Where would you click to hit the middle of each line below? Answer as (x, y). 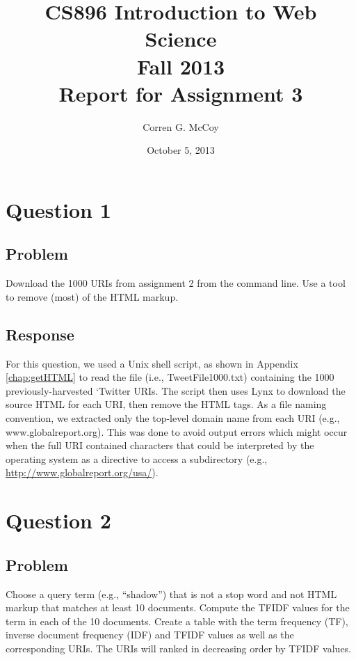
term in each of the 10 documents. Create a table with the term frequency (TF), (177, 621)
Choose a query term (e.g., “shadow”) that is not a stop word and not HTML (171, 594)
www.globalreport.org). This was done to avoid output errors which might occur (177, 431)
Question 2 (58, 520)
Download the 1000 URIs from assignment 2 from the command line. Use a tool (176, 283)
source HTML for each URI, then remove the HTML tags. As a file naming (166, 404)
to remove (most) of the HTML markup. (92, 296)
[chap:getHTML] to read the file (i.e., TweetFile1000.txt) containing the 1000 (170, 377)
